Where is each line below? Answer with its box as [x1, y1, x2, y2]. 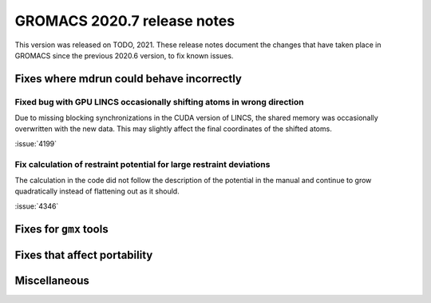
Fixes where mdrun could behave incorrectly [14, 72, 243, 86]
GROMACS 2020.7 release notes [14, 12, 235, 30]
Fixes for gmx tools [14, 222, 109, 236]
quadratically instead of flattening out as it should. [14, 186, 180, 196]
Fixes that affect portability [14, 248, 153, 261]
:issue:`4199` [14, 138, 57, 148]
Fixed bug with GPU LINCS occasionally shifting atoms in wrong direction [14, 96, 304, 107]
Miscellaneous [14, 273, 89, 287]
